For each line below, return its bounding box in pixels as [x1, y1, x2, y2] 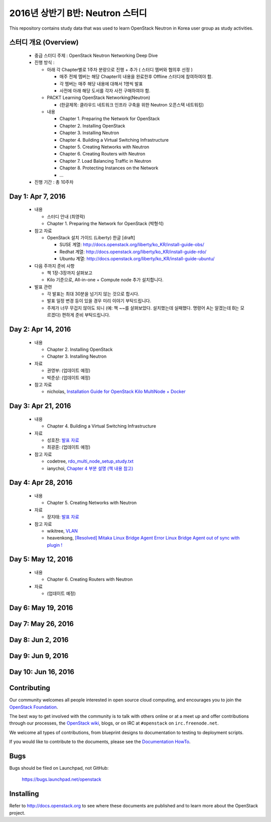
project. [9, 809, 26, 816]
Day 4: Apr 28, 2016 [9, 478, 73, 487]
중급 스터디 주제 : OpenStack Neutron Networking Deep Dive [34, 52, 158, 58]
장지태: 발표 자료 [47, 514, 80, 520]
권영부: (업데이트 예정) [47, 367, 91, 374]
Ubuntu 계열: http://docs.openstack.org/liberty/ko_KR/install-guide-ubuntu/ [59, 256, 215, 262]
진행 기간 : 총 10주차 [34, 179, 74, 185]
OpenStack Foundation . [9, 704, 58, 710]
